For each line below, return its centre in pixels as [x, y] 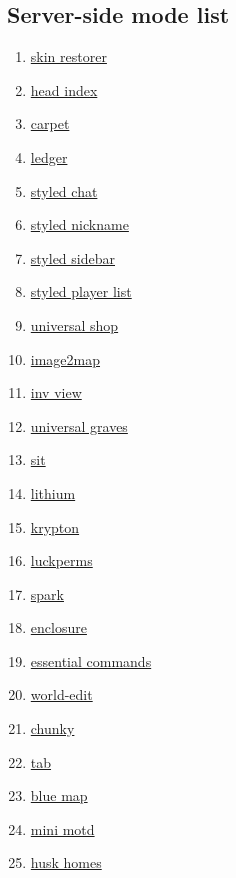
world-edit [61, 694]
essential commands [91, 660]
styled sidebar [72, 257]
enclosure [58, 627]
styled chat [64, 190]
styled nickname [79, 224]
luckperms [61, 560]
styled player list [81, 291]
